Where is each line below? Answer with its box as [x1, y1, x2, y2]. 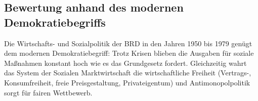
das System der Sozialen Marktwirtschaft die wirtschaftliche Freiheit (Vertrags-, [4, 67, 251, 78]
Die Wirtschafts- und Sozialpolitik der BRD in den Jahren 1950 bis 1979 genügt [4, 38, 252, 48]
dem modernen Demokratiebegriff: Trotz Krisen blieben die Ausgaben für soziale [4, 48, 254, 58]
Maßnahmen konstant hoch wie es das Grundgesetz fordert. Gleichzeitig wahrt [4, 57, 247, 68]
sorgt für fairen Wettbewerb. [4, 87, 93, 97]
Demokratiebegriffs [4, 14, 106, 30]
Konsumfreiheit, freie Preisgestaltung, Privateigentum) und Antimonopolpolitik [4, 77, 250, 87]
